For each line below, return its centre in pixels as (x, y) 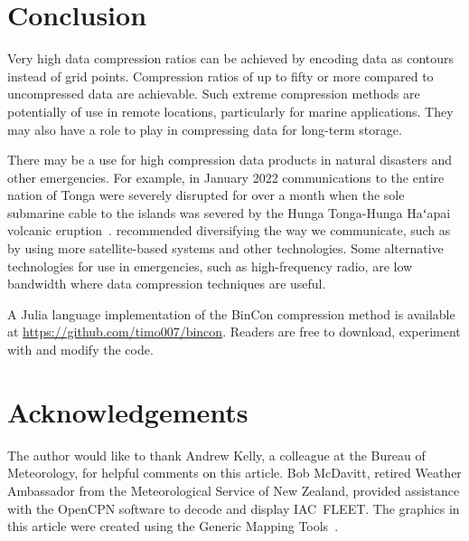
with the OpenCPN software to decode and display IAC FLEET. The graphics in (234, 508)
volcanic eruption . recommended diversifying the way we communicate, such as (229, 230)
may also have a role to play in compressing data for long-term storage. (205, 129)
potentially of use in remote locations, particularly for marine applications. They (230, 111)
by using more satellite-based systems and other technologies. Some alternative (225, 248)
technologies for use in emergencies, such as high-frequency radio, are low (210, 266)
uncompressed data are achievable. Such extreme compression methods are (214, 94)
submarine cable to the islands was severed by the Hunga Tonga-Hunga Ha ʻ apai (229, 212)
